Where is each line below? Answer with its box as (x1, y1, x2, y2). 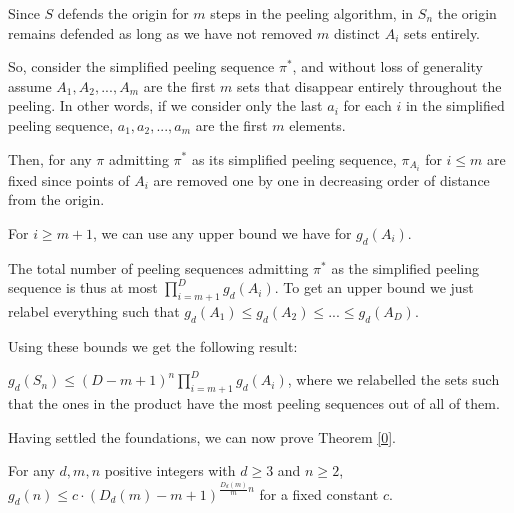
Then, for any (8, 148, 92, 169)
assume (8, 75, 52, 96)
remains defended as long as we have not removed (8, 22, 313, 43)
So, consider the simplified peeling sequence (8, 56, 275, 77)
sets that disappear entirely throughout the (237, 75, 502, 96)
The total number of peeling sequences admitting (8, 257, 309, 278)
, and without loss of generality (292, 56, 483, 77)
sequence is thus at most (8, 277, 158, 298)
